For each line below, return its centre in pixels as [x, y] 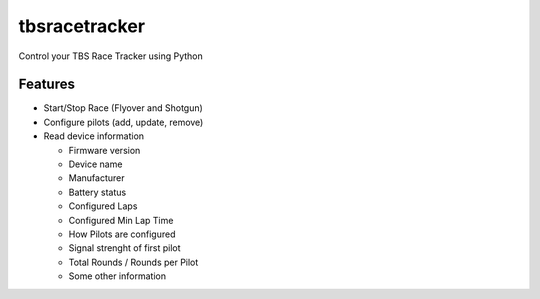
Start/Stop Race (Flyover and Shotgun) [123, 108]
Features [46, 84]
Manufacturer [96, 178]
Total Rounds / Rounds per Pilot [133, 262]
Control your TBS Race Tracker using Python [111, 56]
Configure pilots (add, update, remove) [123, 122]
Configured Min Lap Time [121, 220]
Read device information [94, 136]
